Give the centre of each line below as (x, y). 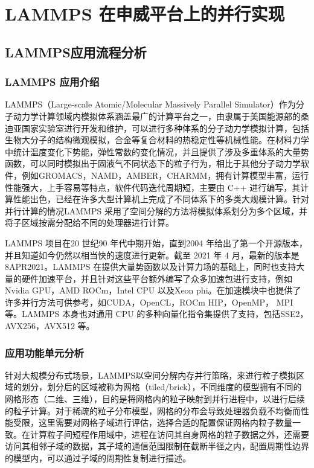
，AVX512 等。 (65, 326)
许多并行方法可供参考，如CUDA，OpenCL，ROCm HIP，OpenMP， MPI (149, 302)
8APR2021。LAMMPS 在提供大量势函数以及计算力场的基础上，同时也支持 (151, 267)
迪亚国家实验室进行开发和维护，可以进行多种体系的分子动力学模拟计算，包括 (157, 128)
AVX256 (20, 326)
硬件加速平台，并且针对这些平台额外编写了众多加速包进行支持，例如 (157, 278)
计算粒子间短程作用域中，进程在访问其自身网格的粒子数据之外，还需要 (169, 434)
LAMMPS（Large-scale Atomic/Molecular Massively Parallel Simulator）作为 (150, 104)
